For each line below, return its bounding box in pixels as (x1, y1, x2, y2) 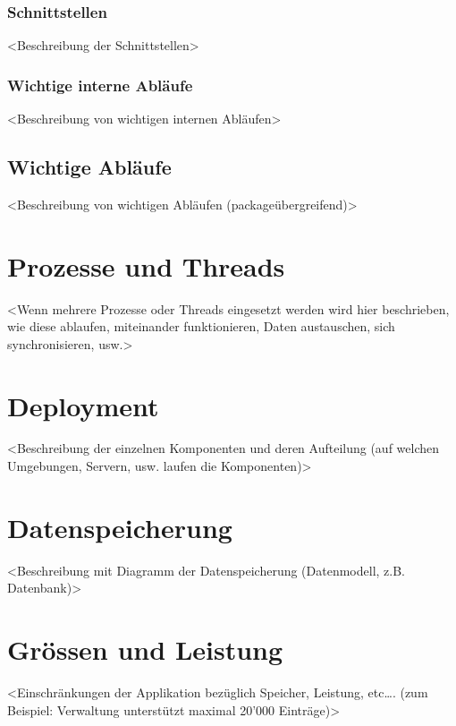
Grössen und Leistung (7, 631, 283, 668)
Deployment (7, 387, 159, 423)
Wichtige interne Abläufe (7, 73, 193, 96)
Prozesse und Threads (7, 247, 285, 284)
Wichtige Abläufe (7, 153, 172, 181)
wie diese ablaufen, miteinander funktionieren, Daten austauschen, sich (7, 317, 395, 336)
